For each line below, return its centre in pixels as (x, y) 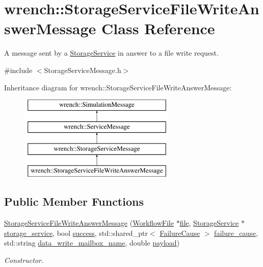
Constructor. (24, 260)
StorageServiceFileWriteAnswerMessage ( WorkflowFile (89, 223)
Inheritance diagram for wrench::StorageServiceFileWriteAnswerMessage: (118, 87)
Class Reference (158, 28)
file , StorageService (209, 223)
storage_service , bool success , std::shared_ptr (76, 233)
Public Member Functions (74, 201)
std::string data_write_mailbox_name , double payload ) (92, 243)
